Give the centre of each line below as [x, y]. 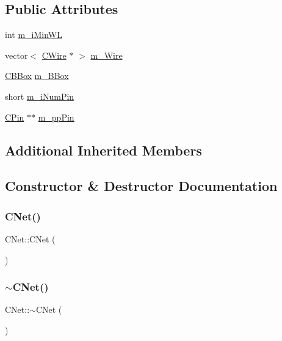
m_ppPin [56, 117]
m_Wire [107, 55]
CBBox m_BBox [37, 76]
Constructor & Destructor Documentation [141, 186]
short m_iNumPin [40, 96]
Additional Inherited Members [103, 150]
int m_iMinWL [34, 35]
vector [16, 55]
